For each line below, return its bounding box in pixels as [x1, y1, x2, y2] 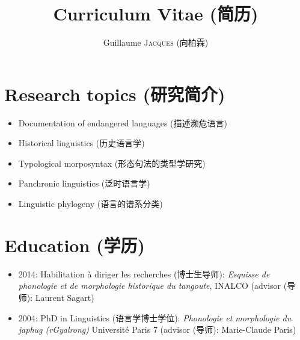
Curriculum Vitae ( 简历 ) [53, 1, 259, 26]
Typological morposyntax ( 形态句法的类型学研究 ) [18, 156, 206, 169]
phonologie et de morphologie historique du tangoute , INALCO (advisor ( [18, 279, 287, 292]
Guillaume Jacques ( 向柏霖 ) [103, 36, 209, 49]
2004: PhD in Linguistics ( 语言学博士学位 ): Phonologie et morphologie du [18, 311, 292, 324]
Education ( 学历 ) [4, 232, 145, 257]
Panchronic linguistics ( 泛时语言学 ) [18, 177, 150, 190]
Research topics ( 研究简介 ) [4, 81, 225, 106]
